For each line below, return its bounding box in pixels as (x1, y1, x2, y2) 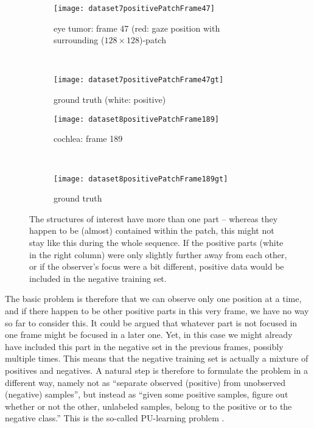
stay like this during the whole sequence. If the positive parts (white (29, 236, 284, 248)
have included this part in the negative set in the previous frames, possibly (5, 340, 284, 353)
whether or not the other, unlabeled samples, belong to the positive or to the (5, 399, 292, 412)
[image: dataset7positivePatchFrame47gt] (54, 75, 224, 85)
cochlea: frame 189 (54, 132, 123, 145)
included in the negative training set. (29, 272, 167, 284)
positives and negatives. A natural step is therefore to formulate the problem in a (5, 363, 308, 376)
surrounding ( (54, 33, 105, 46)
